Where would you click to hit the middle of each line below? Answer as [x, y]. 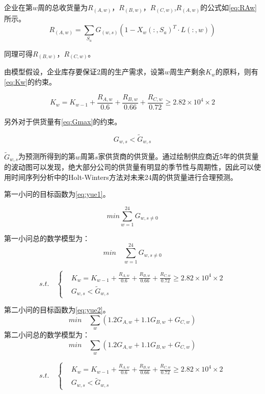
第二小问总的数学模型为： [47, 335]
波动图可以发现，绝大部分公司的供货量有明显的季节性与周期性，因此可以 [132, 166]
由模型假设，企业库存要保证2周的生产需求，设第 [84, 72]
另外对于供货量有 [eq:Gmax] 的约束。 [63, 122]
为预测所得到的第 [47, 156]
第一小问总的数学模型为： [47, 238]
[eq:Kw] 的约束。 [30, 81]
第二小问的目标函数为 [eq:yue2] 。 [57, 310]
